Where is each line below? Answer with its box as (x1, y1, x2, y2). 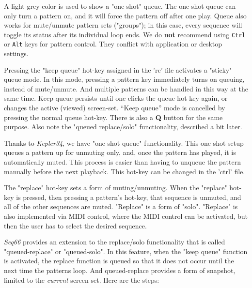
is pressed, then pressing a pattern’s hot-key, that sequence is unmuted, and (16, 192, 241, 202)
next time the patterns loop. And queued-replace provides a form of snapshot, (4, 265, 236, 275)
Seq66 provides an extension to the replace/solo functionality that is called (4, 237, 225, 247)
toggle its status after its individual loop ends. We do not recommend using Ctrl (4, 29, 246, 39)
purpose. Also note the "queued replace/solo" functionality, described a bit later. (4, 121, 242, 132)
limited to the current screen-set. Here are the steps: (4, 274, 159, 285)
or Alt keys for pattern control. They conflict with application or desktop (4, 39, 222, 49)
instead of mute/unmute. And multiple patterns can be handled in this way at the (4, 83, 248, 93)
